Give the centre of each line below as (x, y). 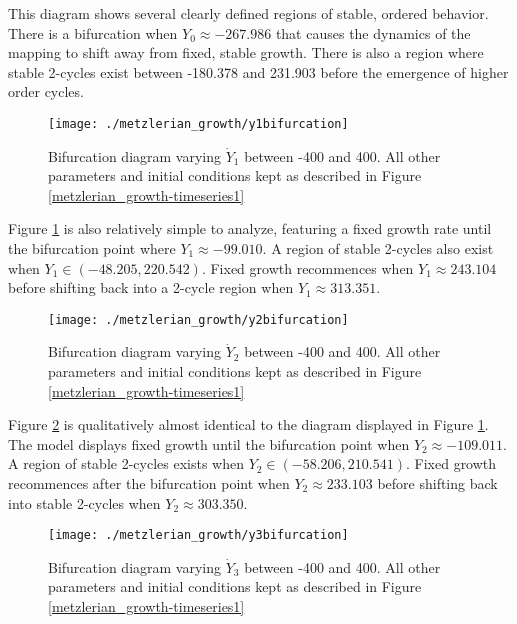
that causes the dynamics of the (373, 32)
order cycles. (46, 91)
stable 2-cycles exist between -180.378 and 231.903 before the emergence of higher (258, 71)
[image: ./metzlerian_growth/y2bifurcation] (198, 319)
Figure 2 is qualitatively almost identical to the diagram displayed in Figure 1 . (248, 424)
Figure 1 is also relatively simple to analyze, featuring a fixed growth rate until (250, 228)
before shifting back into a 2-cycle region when (151, 287)
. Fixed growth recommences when (307, 267)
